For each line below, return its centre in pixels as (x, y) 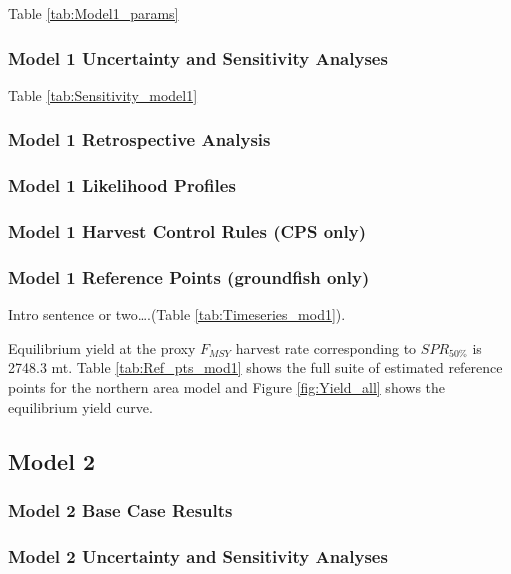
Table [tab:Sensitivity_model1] (103, 94)
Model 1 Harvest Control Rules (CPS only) (187, 231)
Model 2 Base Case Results (120, 509)
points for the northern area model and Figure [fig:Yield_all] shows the (227, 386)
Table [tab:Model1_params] (93, 13)
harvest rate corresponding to (326, 347)
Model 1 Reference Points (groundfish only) (189, 276)
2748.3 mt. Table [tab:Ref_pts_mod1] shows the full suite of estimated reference (255, 367)
